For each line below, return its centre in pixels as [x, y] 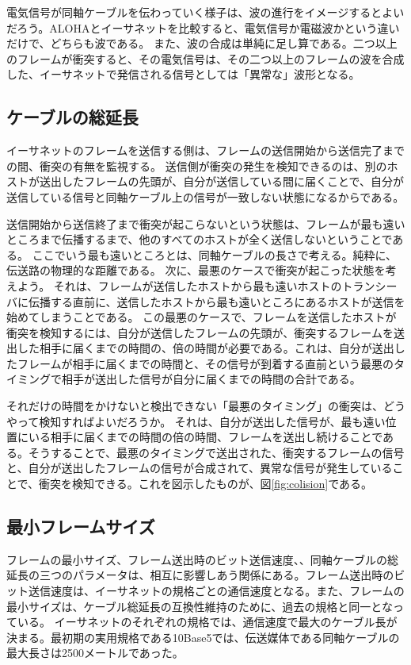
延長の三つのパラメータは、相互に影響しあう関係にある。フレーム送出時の [200, 575]
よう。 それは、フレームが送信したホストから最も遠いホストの [179, 285]
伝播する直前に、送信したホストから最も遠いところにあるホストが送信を [217, 301]
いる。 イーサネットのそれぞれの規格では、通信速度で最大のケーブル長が [207, 622]
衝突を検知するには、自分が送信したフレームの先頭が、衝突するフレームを [200, 332]
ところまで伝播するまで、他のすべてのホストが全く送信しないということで [200, 239]
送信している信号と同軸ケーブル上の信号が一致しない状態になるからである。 [205, 196]
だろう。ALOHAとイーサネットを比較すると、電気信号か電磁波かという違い [203, 27]
